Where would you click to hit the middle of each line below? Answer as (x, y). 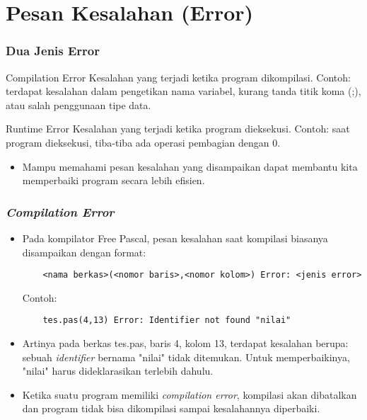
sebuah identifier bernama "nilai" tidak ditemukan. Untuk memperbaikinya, (186, 357)
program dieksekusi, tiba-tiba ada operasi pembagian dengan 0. (143, 142)
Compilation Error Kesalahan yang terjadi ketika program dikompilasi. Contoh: (178, 77)
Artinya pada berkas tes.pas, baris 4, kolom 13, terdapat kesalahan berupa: (185, 343)
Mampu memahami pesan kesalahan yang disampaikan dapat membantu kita (190, 166)
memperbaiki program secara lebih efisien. (113, 180)
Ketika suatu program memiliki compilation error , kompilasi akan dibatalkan (190, 394)
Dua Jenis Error (53, 51)
